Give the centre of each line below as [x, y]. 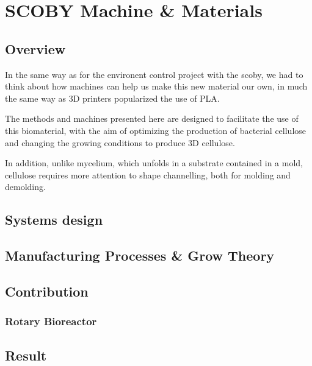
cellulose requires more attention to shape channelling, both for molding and [148, 174]
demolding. [25, 187]
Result [26, 355]
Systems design [54, 220]
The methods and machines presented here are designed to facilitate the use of [152, 118]
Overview [35, 48]
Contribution [47, 291]
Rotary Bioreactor [51, 321]
